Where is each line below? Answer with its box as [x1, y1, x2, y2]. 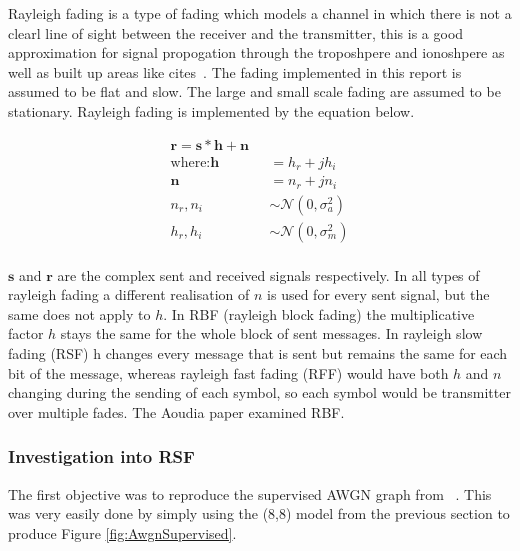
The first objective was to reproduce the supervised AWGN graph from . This [8, 483, 492, 504]
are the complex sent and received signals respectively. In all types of [57, 264, 480, 285]
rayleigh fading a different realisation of [8, 284, 250, 305]
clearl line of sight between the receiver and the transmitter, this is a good [8, 22, 464, 43]
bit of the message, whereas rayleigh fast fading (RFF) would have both [8, 362, 449, 383]
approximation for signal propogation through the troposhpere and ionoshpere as [8, 42, 505, 63]
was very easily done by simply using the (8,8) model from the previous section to [8, 503, 510, 524]
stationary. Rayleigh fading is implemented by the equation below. [8, 100, 415, 121]
